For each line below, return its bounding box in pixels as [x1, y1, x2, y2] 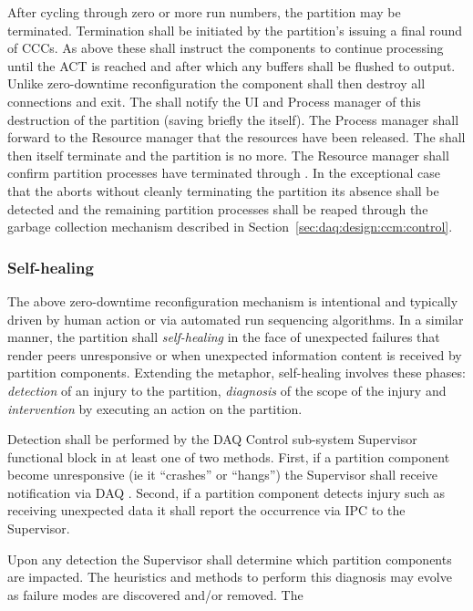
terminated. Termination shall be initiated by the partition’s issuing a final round [7, 20, 463, 39]
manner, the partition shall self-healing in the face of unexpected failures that [7, 327, 440, 347]
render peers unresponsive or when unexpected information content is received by [7, 345, 462, 364]
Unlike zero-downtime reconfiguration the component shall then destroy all [7, 74, 426, 93]
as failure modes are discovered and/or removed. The [7, 585, 303, 604]
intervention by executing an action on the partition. [7, 399, 303, 418]
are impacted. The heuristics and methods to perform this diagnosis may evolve [7, 567, 452, 586]
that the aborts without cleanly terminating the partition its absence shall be [7, 181, 439, 200]
